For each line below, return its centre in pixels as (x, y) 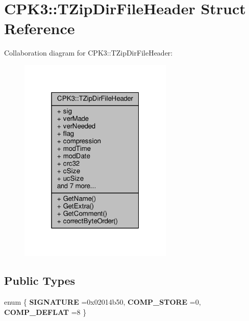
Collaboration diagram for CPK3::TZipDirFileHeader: (89, 53)
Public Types (40, 280)
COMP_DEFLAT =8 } (45, 312)
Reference (40, 28)
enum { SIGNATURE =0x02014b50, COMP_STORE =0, (103, 302)
